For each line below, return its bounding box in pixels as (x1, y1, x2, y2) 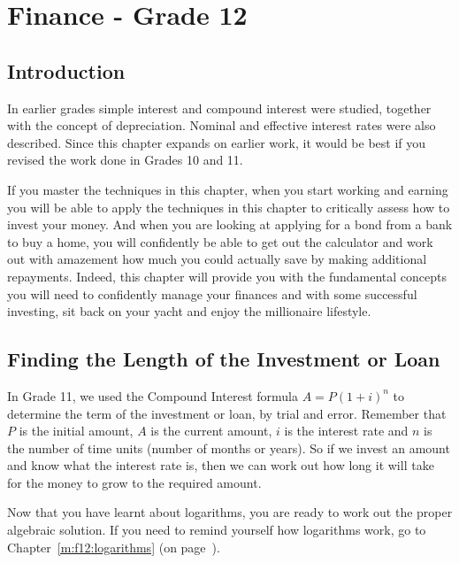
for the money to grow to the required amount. (7, 473, 262, 491)
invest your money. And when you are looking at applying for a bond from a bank (7, 215, 453, 234)
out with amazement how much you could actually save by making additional (7, 250, 427, 268)
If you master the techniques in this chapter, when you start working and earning (7, 180, 448, 198)
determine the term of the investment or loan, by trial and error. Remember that (7, 404, 447, 422)
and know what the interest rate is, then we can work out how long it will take (7, 456, 434, 474)
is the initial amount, (19, 421, 134, 440)
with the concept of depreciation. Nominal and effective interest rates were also (7, 116, 436, 135)
